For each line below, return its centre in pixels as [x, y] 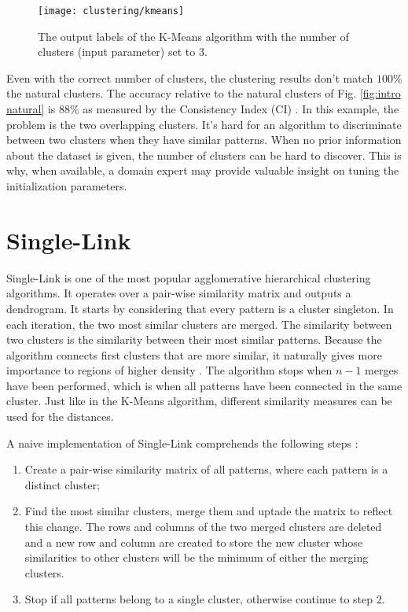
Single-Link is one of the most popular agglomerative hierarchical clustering [189, 277]
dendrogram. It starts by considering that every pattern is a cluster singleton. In [200, 308]
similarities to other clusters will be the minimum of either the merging [197, 557]
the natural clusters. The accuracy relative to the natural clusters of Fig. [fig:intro [204, 93]
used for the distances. [60, 417]
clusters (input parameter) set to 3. [123, 52]
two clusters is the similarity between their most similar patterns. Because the [194, 339]
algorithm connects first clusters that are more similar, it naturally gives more [194, 354]
